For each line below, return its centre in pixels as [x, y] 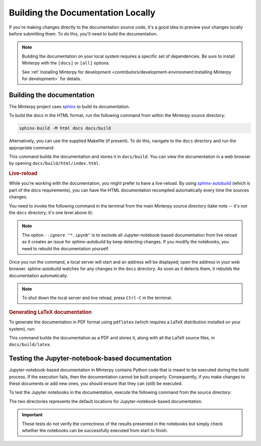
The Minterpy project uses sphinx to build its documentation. [69, 106]
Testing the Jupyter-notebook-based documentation [90, 358]
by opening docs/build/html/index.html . [54, 163]
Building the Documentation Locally [82, 13]
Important [32, 415]
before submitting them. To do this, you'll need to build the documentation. [83, 33]
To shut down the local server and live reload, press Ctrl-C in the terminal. [97, 298]
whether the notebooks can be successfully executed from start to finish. [95, 430]
